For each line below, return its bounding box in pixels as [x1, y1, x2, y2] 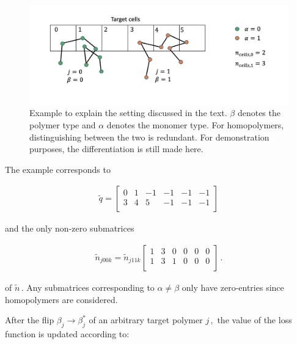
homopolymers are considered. [5, 293, 118, 306]
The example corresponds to [5, 163, 111, 175]
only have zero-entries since [182, 280, 284, 293]
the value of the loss [217, 313, 292, 326]
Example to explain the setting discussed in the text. [29, 106, 227, 119]
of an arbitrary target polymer [89, 313, 203, 326]
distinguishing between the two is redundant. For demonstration [29, 130, 269, 143]
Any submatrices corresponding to [26, 280, 155, 293]
